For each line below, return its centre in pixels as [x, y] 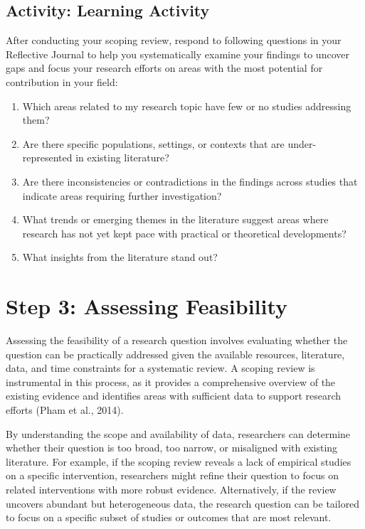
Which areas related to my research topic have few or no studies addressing [187, 106]
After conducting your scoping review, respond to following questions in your [174, 40]
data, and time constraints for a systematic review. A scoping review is [160, 368]
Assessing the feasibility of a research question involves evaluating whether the [177, 340]
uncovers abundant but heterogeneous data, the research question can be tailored [183, 503]
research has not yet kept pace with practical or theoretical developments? [184, 233]
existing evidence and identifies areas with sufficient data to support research [174, 396]
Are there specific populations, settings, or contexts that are [153, 143]
